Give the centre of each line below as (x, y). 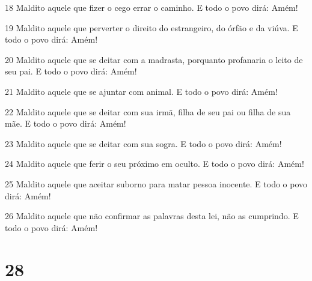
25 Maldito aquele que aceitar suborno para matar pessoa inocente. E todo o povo (156, 183)
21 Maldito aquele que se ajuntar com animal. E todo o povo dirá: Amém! (141, 91)
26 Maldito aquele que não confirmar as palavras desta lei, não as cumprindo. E (152, 216)
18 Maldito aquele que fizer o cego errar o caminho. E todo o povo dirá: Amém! (151, 7)
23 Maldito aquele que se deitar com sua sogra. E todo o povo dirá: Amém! (143, 143)
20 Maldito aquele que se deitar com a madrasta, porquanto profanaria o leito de (154, 59)
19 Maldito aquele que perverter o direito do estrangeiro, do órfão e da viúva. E (151, 27)
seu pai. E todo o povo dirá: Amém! (71, 71)
